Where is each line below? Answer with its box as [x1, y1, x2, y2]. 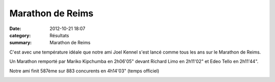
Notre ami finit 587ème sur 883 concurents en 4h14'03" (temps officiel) [9, 68, 160, 74]
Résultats [49, 32, 69, 38]
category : [9, 32, 31, 38]
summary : [9, 40, 32, 46]
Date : [9, 25, 21, 32]
